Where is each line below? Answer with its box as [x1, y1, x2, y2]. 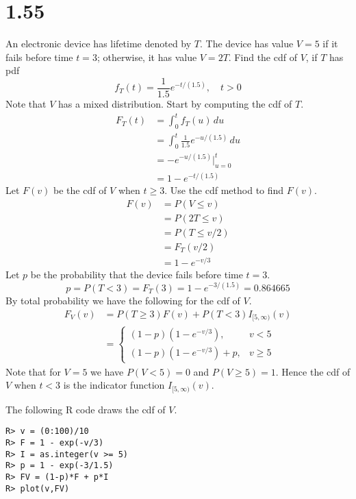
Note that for [5, 364, 61, 378]
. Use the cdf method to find [164, 183, 284, 197]
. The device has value [200, 36, 294, 51]
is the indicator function [63, 378, 165, 392]
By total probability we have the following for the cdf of [5, 293, 240, 307]
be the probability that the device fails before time [30, 267, 243, 281]
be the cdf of [53, 183, 107, 197]
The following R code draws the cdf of [5, 402, 166, 416]
